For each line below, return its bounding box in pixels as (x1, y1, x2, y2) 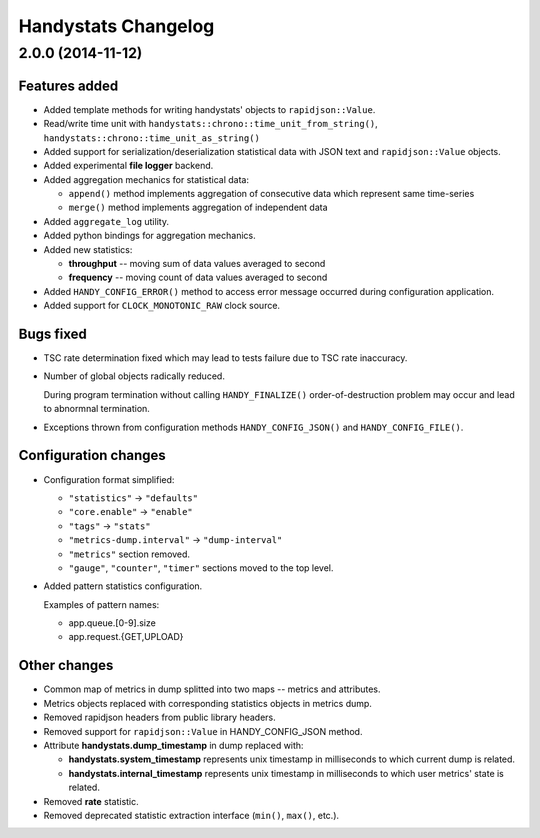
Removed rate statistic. (43, 795, 139, 807)
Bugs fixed (18, 326, 87, 342)
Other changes (18, 657, 114, 674)
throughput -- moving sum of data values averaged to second (68, 258, 326, 270)
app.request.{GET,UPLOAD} (68, 631, 184, 643)
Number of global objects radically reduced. (43, 370, 225, 382)
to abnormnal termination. (43, 403, 150, 415)
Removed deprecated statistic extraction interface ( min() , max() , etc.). (43, 809, 340, 821)
